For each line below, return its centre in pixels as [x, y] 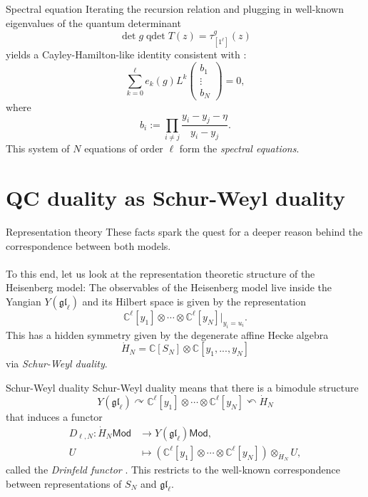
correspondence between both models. [88, 245]
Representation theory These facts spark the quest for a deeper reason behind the [184, 231]
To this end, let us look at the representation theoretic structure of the [160, 273]
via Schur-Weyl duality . [57, 363]
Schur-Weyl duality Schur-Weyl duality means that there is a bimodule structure [182, 388]
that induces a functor [54, 416]
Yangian [24, 301]
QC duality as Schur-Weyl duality [176, 198]
